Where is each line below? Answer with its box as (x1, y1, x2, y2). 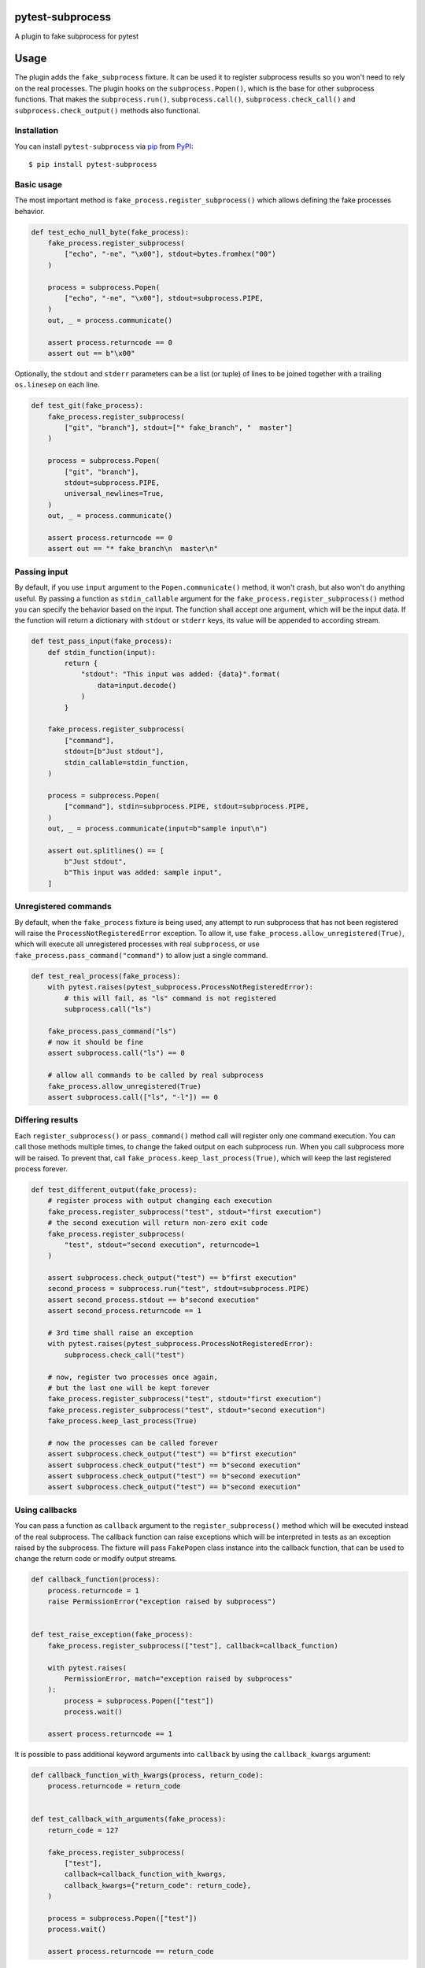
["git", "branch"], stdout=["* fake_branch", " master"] (64, 424, 293, 432)
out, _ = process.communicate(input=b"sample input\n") (47, 823, 268, 833)
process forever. (14, 1163, 68, 1173)
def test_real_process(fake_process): (31, 971, 181, 980)
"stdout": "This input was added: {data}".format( (80, 670, 281, 679)
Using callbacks (14, 1504, 78, 1515)
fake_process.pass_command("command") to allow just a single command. (14, 950, 268, 960)
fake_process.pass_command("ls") (47, 1027, 177, 1035)
